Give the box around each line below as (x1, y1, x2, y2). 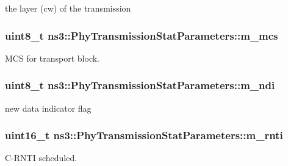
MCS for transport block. (5, 51, 100, 64)
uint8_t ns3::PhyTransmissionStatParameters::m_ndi (5, 78, 275, 93)
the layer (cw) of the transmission (5, 2, 131, 14)
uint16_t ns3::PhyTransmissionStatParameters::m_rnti (5, 128, 283, 143)
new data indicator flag (5, 101, 92, 114)
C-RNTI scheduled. (5, 151, 77, 164)
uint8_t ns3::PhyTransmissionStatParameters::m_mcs (5, 27, 278, 43)
